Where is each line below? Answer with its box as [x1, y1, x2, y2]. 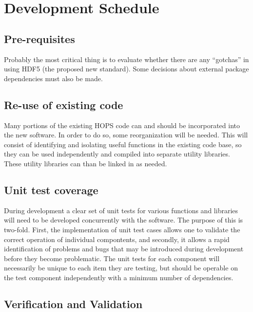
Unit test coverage [4, 182, 98, 197]
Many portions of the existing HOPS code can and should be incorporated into [4, 120, 240, 130]
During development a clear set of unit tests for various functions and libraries [4, 205, 238, 215]
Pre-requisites [4, 31, 75, 46]
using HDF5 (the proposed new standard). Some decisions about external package [4, 64, 249, 74]
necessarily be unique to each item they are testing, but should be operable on [4, 263, 238, 273]
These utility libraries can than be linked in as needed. [4, 158, 167, 168]
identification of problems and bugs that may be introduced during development [4, 244, 244, 254]
